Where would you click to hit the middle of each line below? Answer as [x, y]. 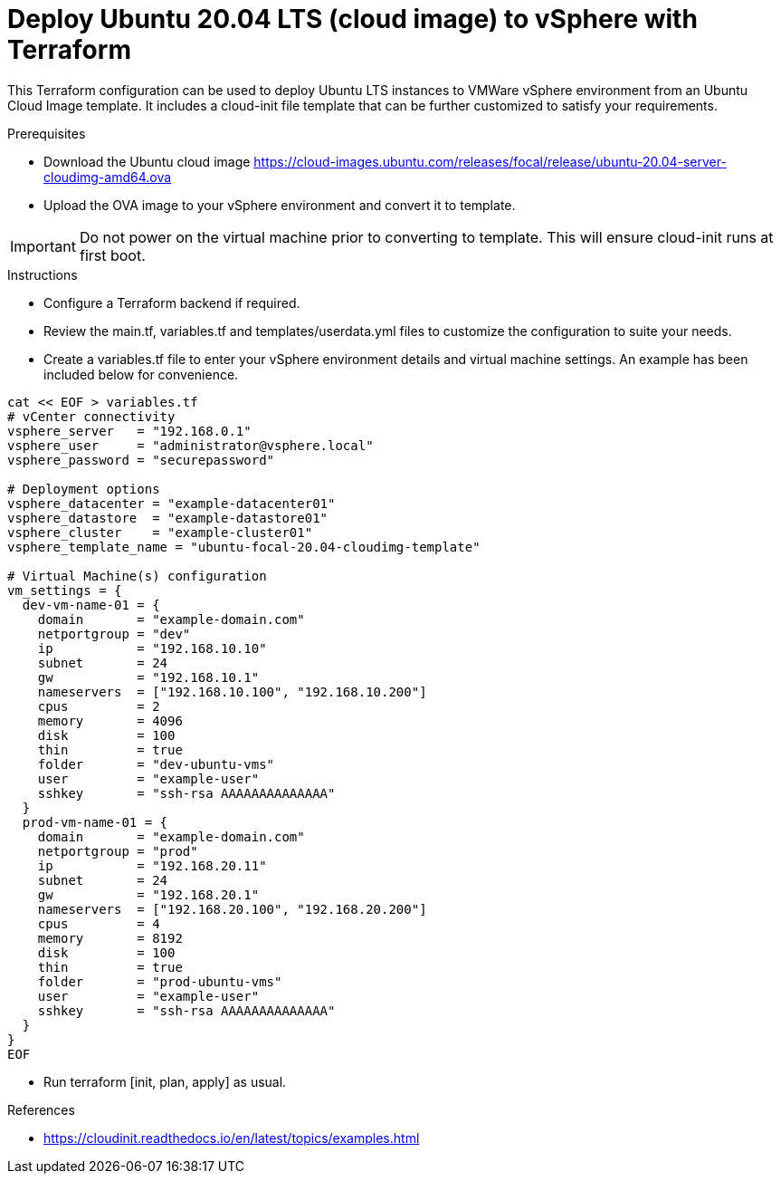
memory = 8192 [110, 938]
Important [43, 246]
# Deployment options [84, 489]
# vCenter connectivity [91, 416]
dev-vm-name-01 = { [91, 605]
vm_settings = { [65, 590]
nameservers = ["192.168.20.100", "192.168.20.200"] [232, 909]
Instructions [43, 274]
